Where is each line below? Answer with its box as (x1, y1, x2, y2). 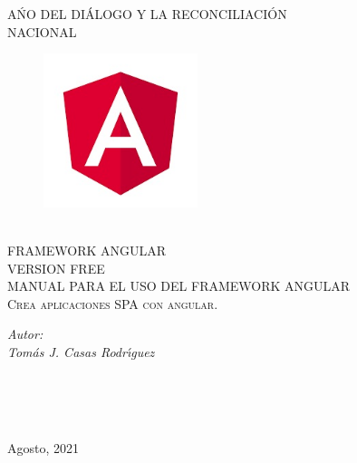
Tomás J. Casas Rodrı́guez (7, 342, 155, 361)
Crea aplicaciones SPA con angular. (7, 294, 218, 313)
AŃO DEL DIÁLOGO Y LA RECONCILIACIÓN (7, 5, 287, 23)
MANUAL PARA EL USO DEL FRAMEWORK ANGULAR (7, 276, 351, 295)
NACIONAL (7, 22, 77, 41)
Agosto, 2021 (7, 439, 80, 458)
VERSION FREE (7, 258, 105, 277)
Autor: (7, 324, 43, 343)
